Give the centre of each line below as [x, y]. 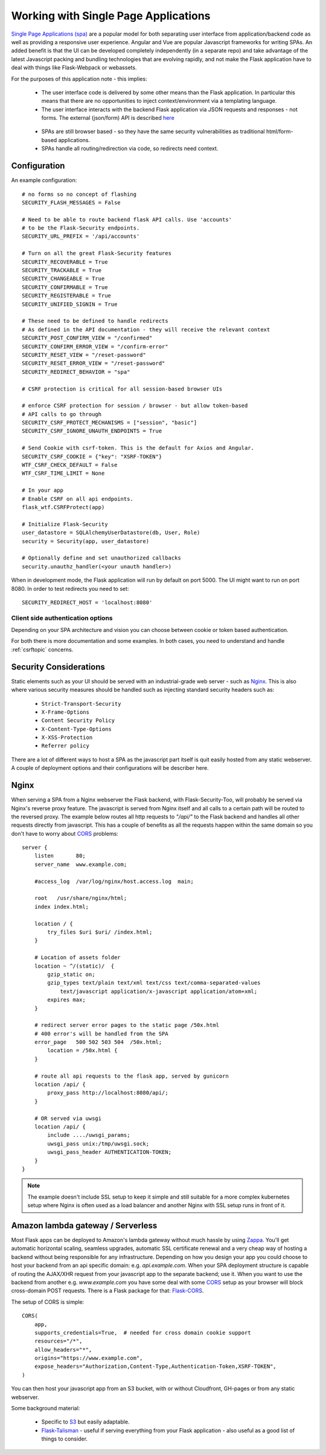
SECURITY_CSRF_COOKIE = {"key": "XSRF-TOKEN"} [92, 456]
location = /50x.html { [82, 1050]
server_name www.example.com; [81, 864]
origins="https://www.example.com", [88, 1358]
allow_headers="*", [63, 1349]
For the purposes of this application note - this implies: [79, 79]
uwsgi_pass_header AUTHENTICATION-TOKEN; [110, 1152]
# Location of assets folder [77, 958]
